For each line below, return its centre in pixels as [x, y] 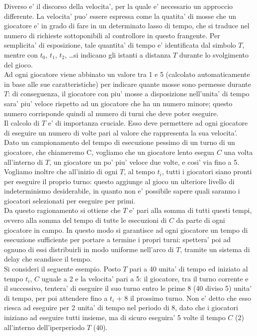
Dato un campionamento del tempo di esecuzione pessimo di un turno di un [120, 142]
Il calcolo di [22, 123]
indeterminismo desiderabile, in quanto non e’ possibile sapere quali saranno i [122, 191]
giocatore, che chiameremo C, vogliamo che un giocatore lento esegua [109, 152]
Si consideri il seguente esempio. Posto [62, 269]
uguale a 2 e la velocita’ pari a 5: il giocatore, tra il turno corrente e [145, 278]
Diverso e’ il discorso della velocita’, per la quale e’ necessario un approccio [119, 6]
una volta [238, 152]
